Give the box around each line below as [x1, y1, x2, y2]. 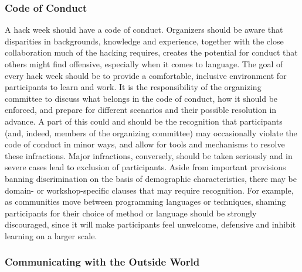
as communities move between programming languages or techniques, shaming [5, 195, 286, 208]
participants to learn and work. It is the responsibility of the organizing [5, 81, 262, 93]
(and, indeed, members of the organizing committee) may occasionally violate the [5, 126, 297, 139]
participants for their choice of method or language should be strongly [5, 206, 257, 219]
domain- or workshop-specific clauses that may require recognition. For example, [5, 184, 294, 196]
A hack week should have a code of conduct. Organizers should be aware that [5, 23, 283, 36]
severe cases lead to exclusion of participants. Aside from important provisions [5, 161, 286, 173]
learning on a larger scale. [5, 229, 97, 242]
